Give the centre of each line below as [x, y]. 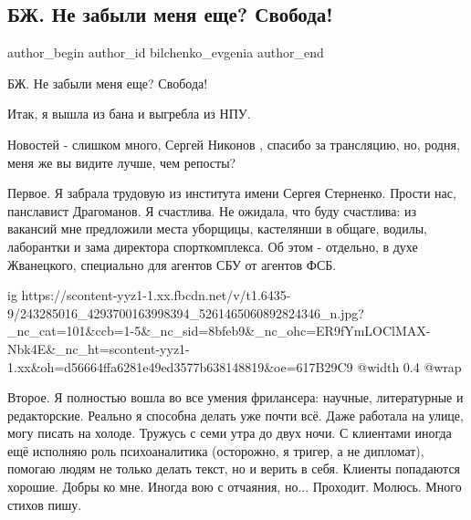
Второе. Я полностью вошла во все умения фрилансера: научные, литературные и [235, 397]
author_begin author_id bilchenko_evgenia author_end [166, 52]
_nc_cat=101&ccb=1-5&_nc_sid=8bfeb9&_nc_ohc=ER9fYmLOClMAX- [219, 331]
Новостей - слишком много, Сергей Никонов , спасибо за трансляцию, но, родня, [234, 144]
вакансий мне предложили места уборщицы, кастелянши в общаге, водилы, [218, 229]
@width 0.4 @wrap [409, 366]
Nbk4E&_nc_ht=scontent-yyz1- [99, 348]
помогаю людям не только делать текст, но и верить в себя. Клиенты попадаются [234, 468]
